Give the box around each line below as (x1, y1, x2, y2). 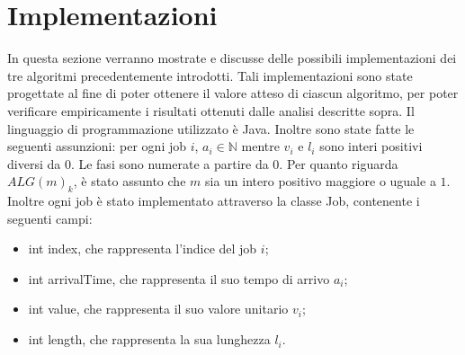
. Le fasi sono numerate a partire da (70, 154, 269, 173)
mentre (241, 137, 280, 155)
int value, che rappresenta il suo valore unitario (28, 299, 289, 318)
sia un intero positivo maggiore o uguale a (204, 172, 436, 191)
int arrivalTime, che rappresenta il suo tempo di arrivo (28, 269, 330, 288)
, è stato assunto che (73, 172, 186, 191)
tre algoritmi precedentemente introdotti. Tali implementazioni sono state (7, 66, 413, 84)
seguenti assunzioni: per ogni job (7, 137, 187, 155)
